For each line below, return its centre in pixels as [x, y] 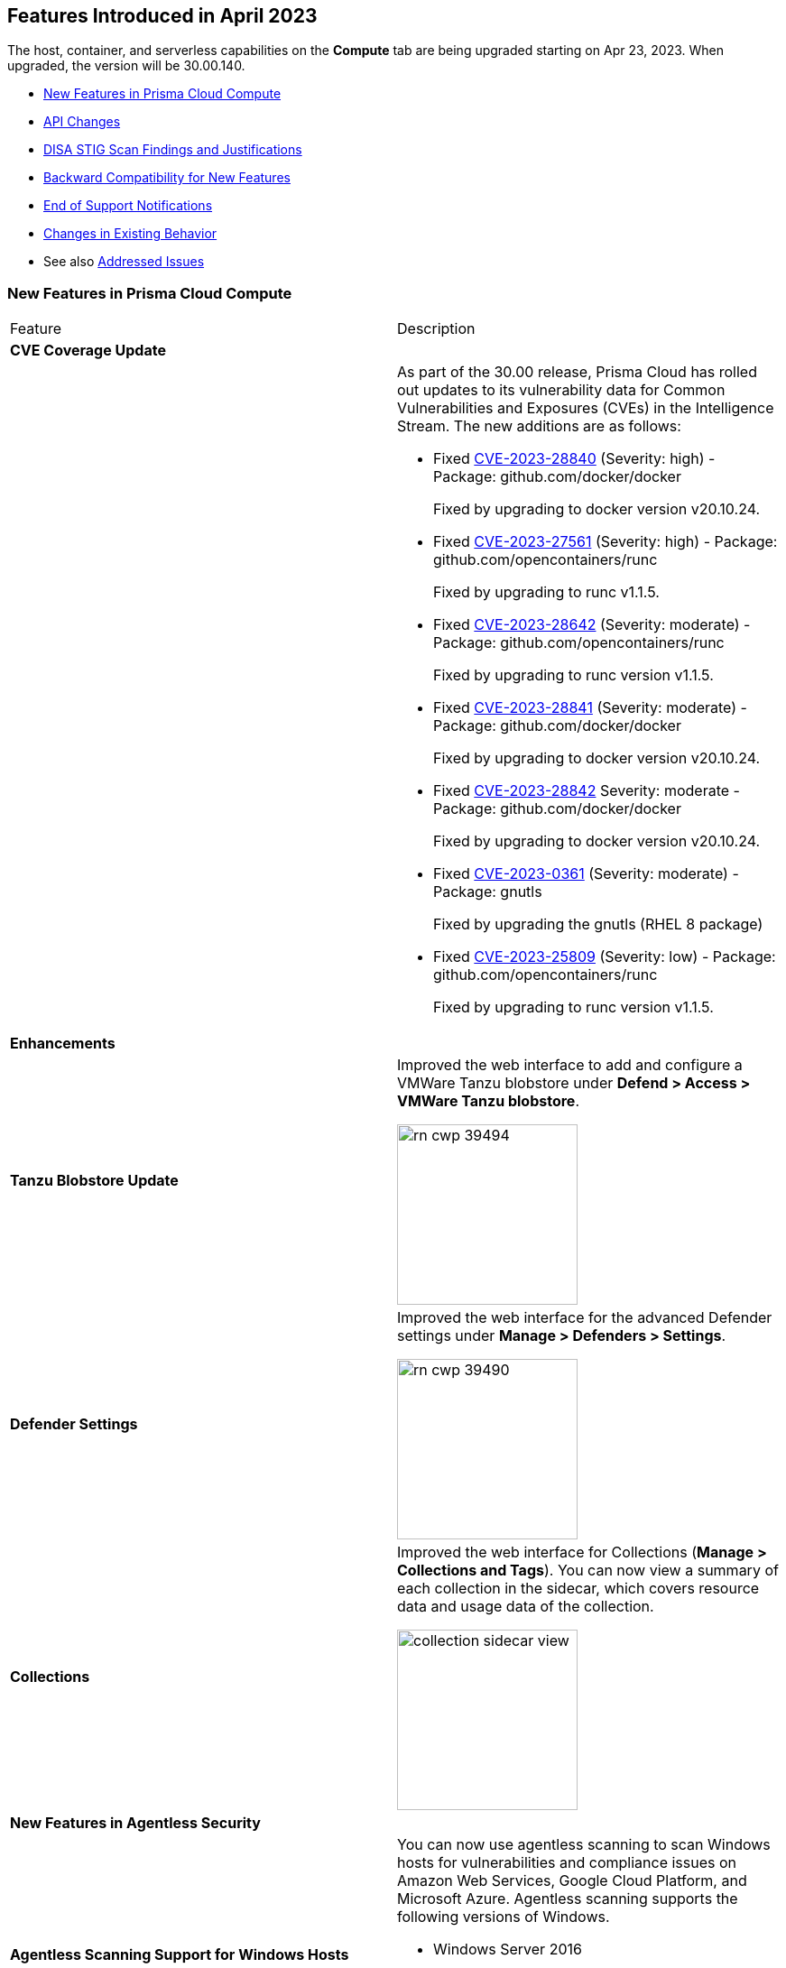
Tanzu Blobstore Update [94, 1181]
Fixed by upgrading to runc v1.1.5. [546, 592]
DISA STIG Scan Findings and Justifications [173, 150]
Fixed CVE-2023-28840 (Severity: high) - [574, 459]
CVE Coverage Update [88, 351]
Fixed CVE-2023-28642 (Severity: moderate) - [592, 625]
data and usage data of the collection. [526, 1607]
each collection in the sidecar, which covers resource [578, 1589]
